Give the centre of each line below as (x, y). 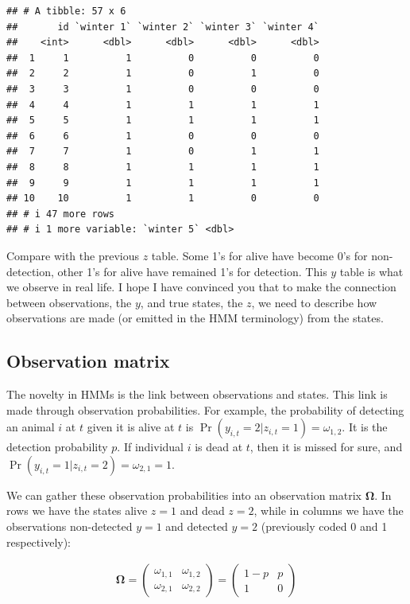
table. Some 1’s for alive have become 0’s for (259, 255)
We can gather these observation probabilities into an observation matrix (184, 495)
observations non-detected (70, 526)
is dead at (219, 447)
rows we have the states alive (77, 510)
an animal (31, 427)
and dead (202, 510)
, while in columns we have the (329, 510)
